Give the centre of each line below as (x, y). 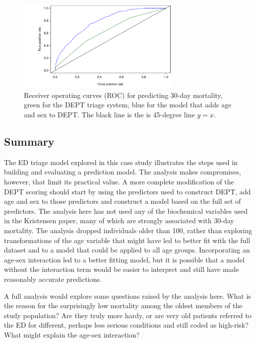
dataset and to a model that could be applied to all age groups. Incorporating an (127, 250)
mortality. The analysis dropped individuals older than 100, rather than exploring (128, 230)
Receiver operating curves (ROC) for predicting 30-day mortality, (123, 95)
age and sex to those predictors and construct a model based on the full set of (123, 201)
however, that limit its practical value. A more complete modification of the (119, 182)
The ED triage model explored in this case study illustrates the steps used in (121, 162)
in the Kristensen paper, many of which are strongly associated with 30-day (119, 220)
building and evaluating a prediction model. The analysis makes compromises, (123, 172)
